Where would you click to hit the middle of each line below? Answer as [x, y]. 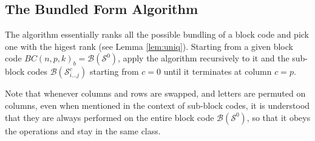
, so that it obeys [279, 117]
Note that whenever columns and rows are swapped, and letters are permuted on [155, 93]
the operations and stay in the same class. [83, 130]
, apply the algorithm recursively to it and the [204, 58]
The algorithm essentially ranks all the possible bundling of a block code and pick [157, 34]
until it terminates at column [218, 71]
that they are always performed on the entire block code [110, 117]
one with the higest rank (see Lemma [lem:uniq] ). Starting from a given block [149, 46]
